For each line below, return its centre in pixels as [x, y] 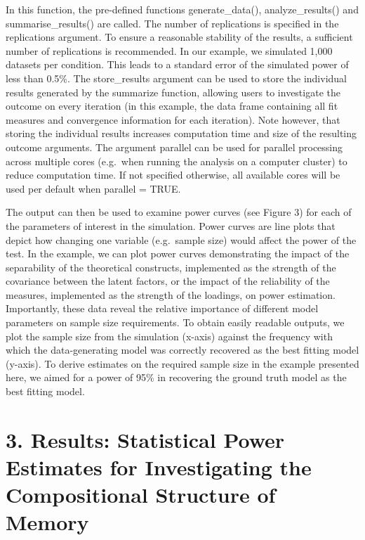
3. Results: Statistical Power [145, 439]
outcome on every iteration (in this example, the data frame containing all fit [172, 106]
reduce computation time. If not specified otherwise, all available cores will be [173, 175]
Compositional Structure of [141, 495]
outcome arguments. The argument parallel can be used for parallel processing [174, 147]
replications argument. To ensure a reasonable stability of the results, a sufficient [179, 37]
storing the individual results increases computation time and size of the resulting [181, 133]
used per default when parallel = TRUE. [93, 188]
